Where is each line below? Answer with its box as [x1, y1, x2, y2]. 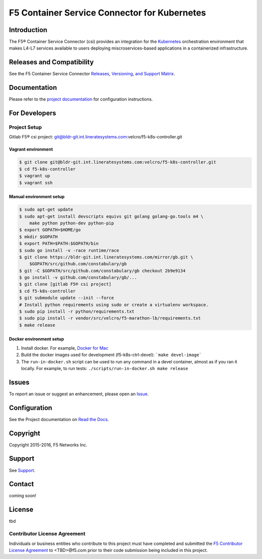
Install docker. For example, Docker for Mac [21, 345, 109, 351]
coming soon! [9, 493, 36, 499]
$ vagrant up [19, 173, 50, 179]
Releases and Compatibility [9, 58, 94, 67]
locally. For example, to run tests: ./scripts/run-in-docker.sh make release [21, 365, 188, 371]
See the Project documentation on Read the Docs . [9, 416, 109, 422]
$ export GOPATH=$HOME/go [19, 227, 81, 233]
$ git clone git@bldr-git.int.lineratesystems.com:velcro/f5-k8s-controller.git [19, 159, 216, 165]
